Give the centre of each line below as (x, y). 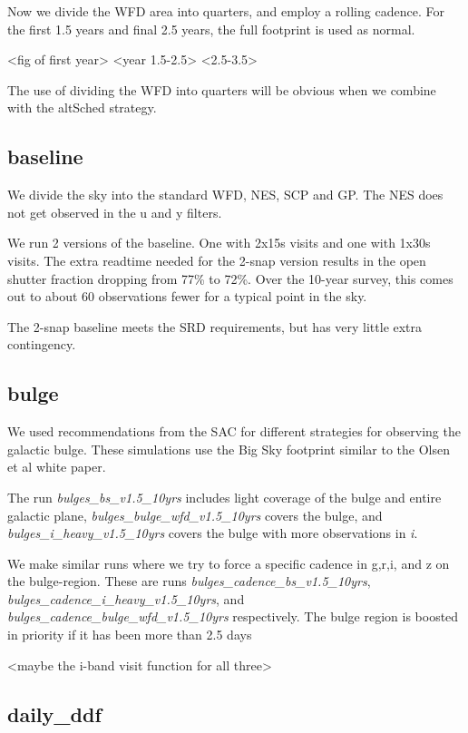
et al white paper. (57, 467)
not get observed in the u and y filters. (115, 212)
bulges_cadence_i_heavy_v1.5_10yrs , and (126, 598)
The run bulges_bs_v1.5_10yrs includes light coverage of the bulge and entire (224, 497)
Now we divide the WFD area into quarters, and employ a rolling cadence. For (226, 11)
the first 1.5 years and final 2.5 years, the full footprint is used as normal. (211, 29)
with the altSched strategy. (82, 108)
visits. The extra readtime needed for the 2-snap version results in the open (217, 260)
